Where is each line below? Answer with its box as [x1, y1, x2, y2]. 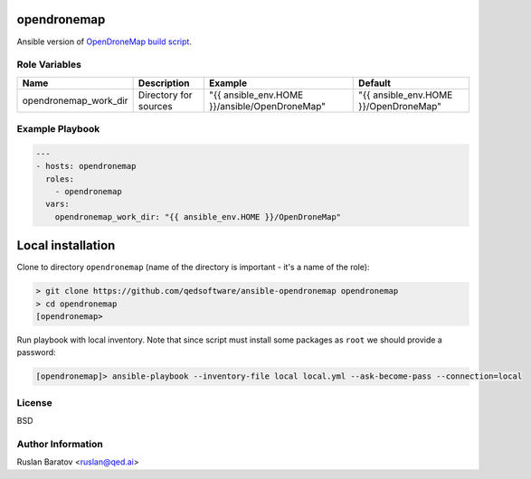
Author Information [16, 437, 104, 450]
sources [137, 99, 174, 112]
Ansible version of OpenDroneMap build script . [16, 36, 192, 47]
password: [16, 347, 56, 358]
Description [137, 77, 190, 89]
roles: [45, 174, 75, 184]
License [16, 396, 53, 409]
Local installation [16, 238, 116, 253]
